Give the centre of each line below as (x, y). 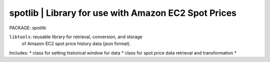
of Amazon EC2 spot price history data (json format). (76, 44)
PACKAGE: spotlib (28, 28)
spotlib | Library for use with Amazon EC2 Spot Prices (123, 13)
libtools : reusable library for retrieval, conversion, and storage (76, 37)
